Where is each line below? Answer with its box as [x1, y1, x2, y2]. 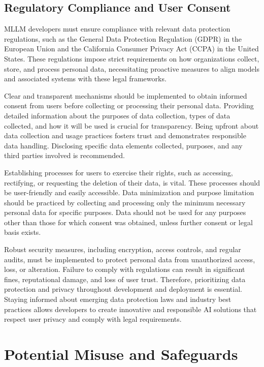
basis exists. [4, 227, 41, 237]
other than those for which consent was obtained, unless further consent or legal [4, 217, 253, 227]
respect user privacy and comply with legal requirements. [4, 314, 182, 324]
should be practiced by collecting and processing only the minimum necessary [4, 197, 246, 207]
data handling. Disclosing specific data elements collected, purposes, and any [4, 140, 243, 150]
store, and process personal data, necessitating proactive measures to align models [4, 63, 259, 74]
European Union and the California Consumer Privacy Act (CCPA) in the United [4, 43, 259, 54]
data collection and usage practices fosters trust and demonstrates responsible [4, 130, 246, 141]
